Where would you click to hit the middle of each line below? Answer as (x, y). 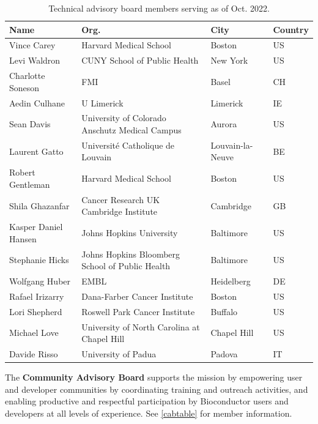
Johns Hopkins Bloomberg (131, 254)
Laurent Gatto (36, 151)
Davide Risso (34, 354)
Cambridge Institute (120, 211)
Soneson (24, 87)
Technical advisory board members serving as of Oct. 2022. (159, 8)
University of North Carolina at (141, 326)
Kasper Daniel (36, 227)
